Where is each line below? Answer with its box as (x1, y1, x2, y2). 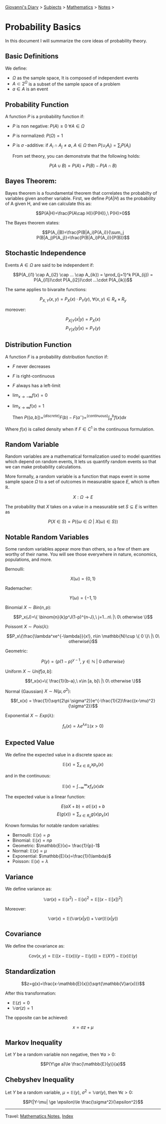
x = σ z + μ (72, 1024, 94, 1030)
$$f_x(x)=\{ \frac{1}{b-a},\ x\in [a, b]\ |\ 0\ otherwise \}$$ (24, 678, 142, 684)
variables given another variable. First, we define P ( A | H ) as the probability (5, 195, 156, 201)
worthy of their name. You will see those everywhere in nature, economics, (5, 551, 158, 558)
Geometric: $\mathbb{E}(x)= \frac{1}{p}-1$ (12, 843, 100, 849)
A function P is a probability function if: (5, 114, 85, 120)
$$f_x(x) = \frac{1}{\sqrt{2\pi (10, 698, 70, 704)
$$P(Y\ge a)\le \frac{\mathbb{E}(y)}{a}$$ (40, 1061, 126, 1067)
